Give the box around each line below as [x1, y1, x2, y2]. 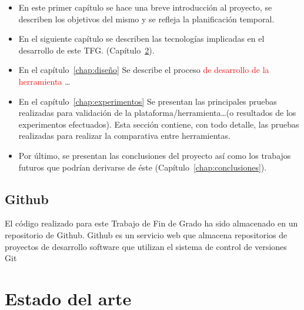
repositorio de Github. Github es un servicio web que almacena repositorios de [5, 228, 288, 241]
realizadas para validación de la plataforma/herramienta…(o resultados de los [18, 106, 296, 119]
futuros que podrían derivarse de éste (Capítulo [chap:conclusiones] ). [18, 161, 267, 173]
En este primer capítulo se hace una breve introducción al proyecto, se [18, 1, 272, 13]
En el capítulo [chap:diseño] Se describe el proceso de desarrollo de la [18, 64, 269, 76]
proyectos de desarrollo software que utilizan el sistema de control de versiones [5, 240, 287, 252]
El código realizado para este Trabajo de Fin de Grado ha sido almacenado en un [5, 217, 298, 229]
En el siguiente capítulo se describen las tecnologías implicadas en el [18, 32, 265, 45]
